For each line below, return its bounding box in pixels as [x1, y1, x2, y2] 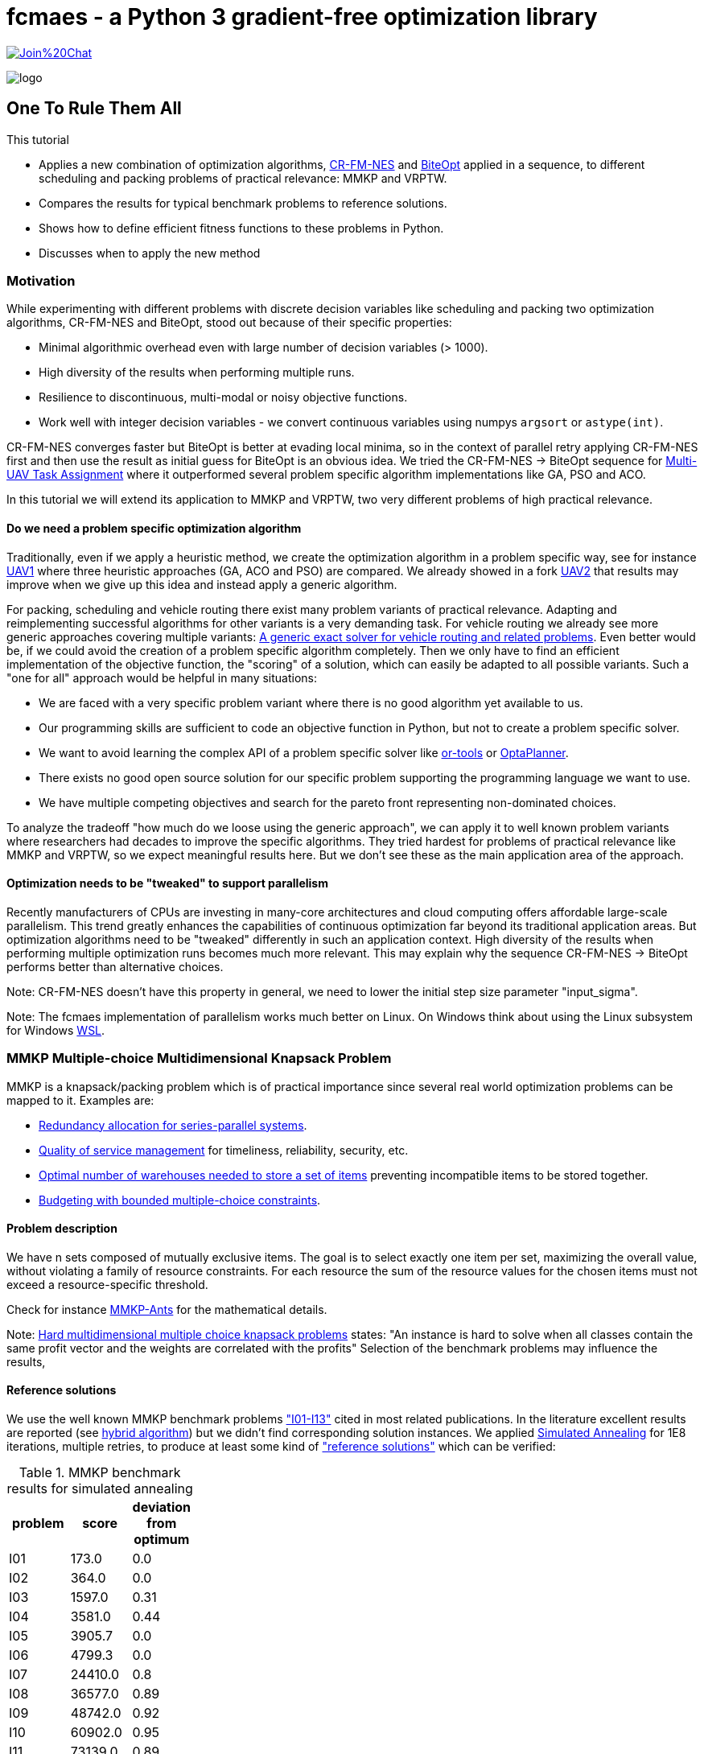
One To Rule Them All [6, 98, 182, 119]
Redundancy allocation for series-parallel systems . [39, 1118, 307, 1132]
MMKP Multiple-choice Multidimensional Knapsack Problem [6, 1050, 392, 1067]
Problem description [6, 1221, 117, 1236]
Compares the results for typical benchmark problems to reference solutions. [39, 196, 447, 210]
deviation [132, 1498, 191, 1515]
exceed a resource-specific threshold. [6, 1277, 208, 1291]
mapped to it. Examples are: [6, 1093, 154, 1107]
